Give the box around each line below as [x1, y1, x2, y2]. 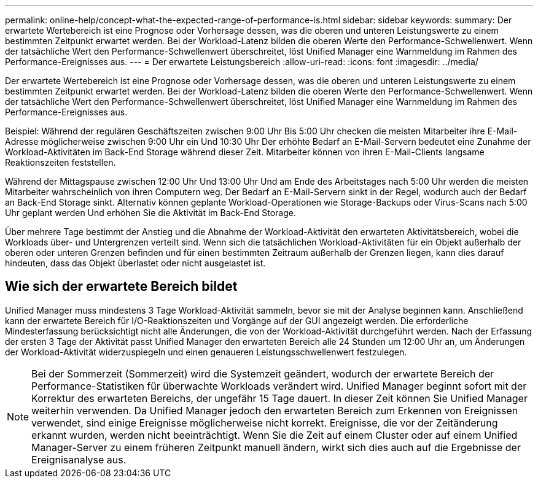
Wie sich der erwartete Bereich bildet [5, 279, 238, 295]
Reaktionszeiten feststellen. [5, 157, 116, 168]
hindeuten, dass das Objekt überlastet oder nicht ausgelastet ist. [5, 258, 266, 268]
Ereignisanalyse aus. [31, 453, 127, 466]
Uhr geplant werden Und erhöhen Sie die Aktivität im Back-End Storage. [5, 207, 296, 218]
